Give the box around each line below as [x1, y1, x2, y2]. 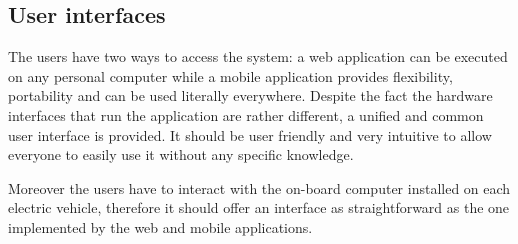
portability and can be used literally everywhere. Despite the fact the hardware [8, 85, 493, 106]
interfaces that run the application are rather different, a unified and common [8, 104, 484, 125]
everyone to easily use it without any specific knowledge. [8, 144, 354, 165]
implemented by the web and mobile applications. [8, 216, 313, 237]
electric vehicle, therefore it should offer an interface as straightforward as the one [8, 197, 510, 218]
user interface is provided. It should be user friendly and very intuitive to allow [8, 124, 492, 145]
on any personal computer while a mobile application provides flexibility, [8, 65, 453, 86]
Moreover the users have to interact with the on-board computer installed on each [8, 177, 511, 198]
